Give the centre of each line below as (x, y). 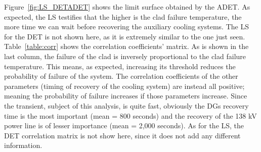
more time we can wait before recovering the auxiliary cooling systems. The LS (126, 27)
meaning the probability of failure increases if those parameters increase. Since (126, 96)
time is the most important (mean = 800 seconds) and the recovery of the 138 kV (130, 115)
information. (23, 145)
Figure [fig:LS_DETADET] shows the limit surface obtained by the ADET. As (127, 7)
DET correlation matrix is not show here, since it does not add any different (122, 135)
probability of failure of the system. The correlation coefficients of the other (121, 76)
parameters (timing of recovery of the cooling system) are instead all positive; (124, 86)
